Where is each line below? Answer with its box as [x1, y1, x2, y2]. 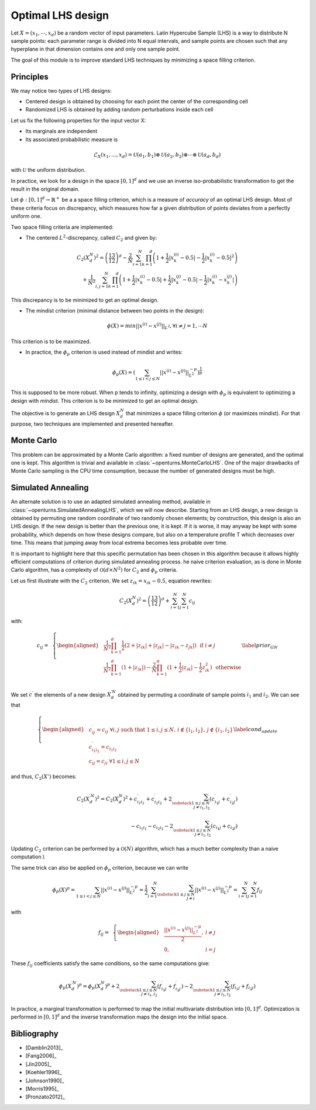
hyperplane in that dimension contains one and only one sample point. [11, 46, 181, 53]
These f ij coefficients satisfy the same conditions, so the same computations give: [11, 960, 210, 969]
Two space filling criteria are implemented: [11, 223, 114, 230]
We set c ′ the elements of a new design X [11, 690, 111, 698]
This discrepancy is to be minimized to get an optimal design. [11, 296, 159, 303]
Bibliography [11, 1028, 59, 1038]
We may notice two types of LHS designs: [11, 87, 112, 94]
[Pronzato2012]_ [25, 1094, 66, 1101]
